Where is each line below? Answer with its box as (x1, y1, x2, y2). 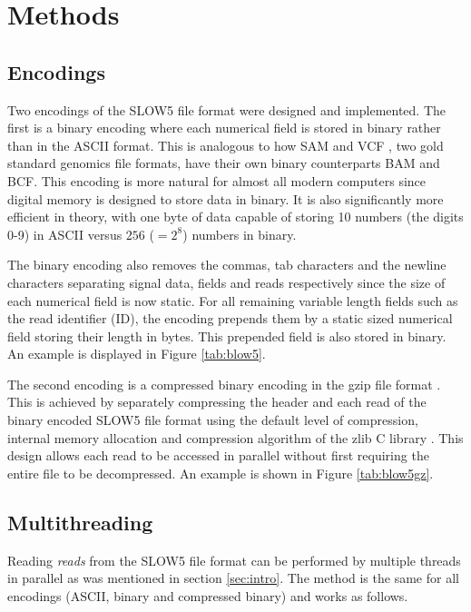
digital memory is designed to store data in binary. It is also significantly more (7, 189, 444, 208)
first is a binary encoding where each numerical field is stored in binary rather (7, 118, 441, 137)
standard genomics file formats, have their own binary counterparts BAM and (7, 153, 440, 173)
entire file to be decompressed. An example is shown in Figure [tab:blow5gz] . (7, 463, 434, 482)
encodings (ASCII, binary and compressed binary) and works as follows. (7, 586, 408, 605)
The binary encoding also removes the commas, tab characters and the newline (7, 255, 446, 274)
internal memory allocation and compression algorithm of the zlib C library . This (7, 428, 464, 447)
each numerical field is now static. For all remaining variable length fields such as (7, 291, 458, 310)
